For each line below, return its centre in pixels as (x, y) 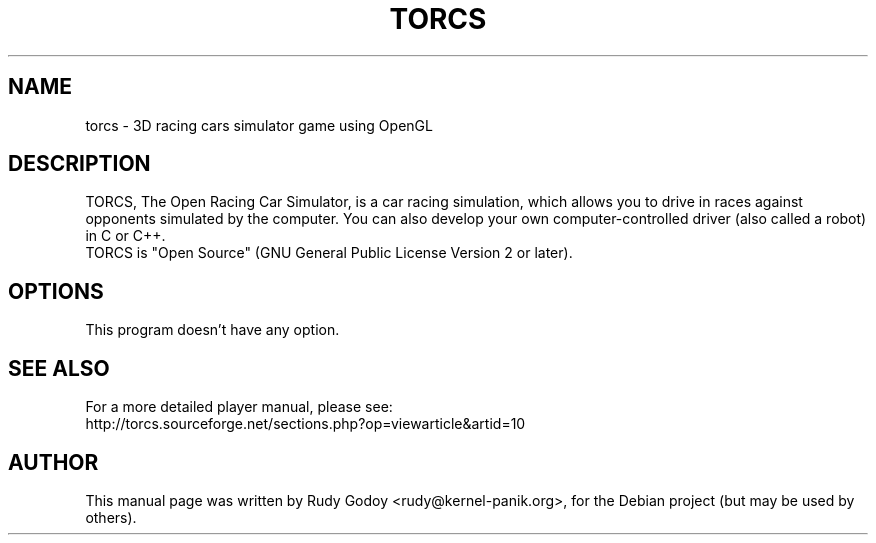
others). (111, 517)
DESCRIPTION (79, 164)
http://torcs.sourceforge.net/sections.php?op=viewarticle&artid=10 (305, 424)
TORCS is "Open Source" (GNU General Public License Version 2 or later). (329, 253)
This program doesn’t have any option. (212, 330)
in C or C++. (125, 236)
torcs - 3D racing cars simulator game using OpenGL (259, 125)
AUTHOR (53, 462)
